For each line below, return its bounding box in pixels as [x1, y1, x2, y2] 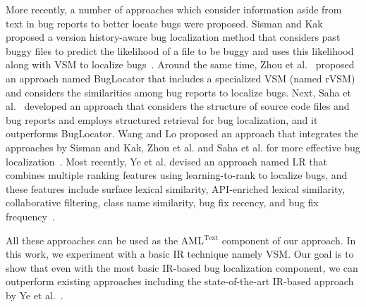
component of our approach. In [221, 232, 356, 247]
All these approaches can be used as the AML [6, 232, 204, 247]
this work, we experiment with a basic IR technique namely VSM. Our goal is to [6, 246, 354, 261]
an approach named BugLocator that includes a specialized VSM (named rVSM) [6, 70, 355, 85]
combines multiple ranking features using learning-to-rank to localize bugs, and [6, 168, 348, 182]
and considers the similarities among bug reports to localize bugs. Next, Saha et [6, 84, 351, 99]
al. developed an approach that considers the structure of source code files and [6, 99, 350, 113]
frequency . [6, 208, 55, 223]
